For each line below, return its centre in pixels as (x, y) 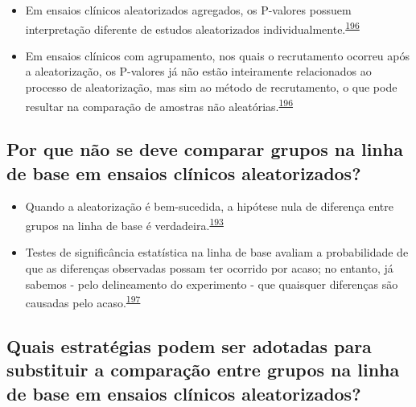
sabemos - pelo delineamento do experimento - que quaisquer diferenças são (212, 284)
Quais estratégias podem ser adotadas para (189, 345)
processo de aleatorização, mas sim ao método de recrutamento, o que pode (211, 87)
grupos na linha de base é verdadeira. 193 (124, 224)
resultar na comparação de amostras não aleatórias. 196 (159, 105)
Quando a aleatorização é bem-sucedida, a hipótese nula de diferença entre (209, 206)
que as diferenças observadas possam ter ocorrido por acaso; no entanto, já (209, 267)
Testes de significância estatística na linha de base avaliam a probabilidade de (217, 252)
